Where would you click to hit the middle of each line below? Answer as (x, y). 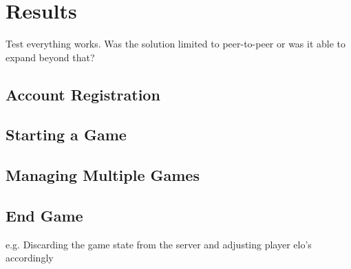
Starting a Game (66, 134)
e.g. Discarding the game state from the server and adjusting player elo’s (159, 244)
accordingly (30, 258)
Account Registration (83, 94)
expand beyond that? (50, 57)
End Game (44, 216)
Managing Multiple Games (103, 175)
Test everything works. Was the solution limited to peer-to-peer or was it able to (176, 44)
